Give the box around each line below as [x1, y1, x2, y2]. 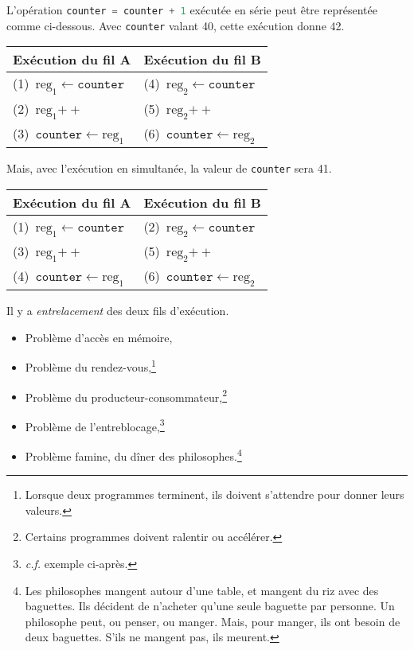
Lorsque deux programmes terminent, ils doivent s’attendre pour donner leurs [25, 486, 404, 503]
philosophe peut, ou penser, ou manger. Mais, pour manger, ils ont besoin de [25, 613, 400, 629]
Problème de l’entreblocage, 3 [25, 415, 165, 434]
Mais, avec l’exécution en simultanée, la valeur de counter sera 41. [6, 159, 332, 176]
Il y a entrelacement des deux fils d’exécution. [6, 302, 229, 319]
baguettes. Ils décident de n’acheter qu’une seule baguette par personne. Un [25, 597, 395, 614]
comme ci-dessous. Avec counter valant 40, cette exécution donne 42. [6, 17, 345, 33]
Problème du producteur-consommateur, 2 [25, 386, 228, 405]
